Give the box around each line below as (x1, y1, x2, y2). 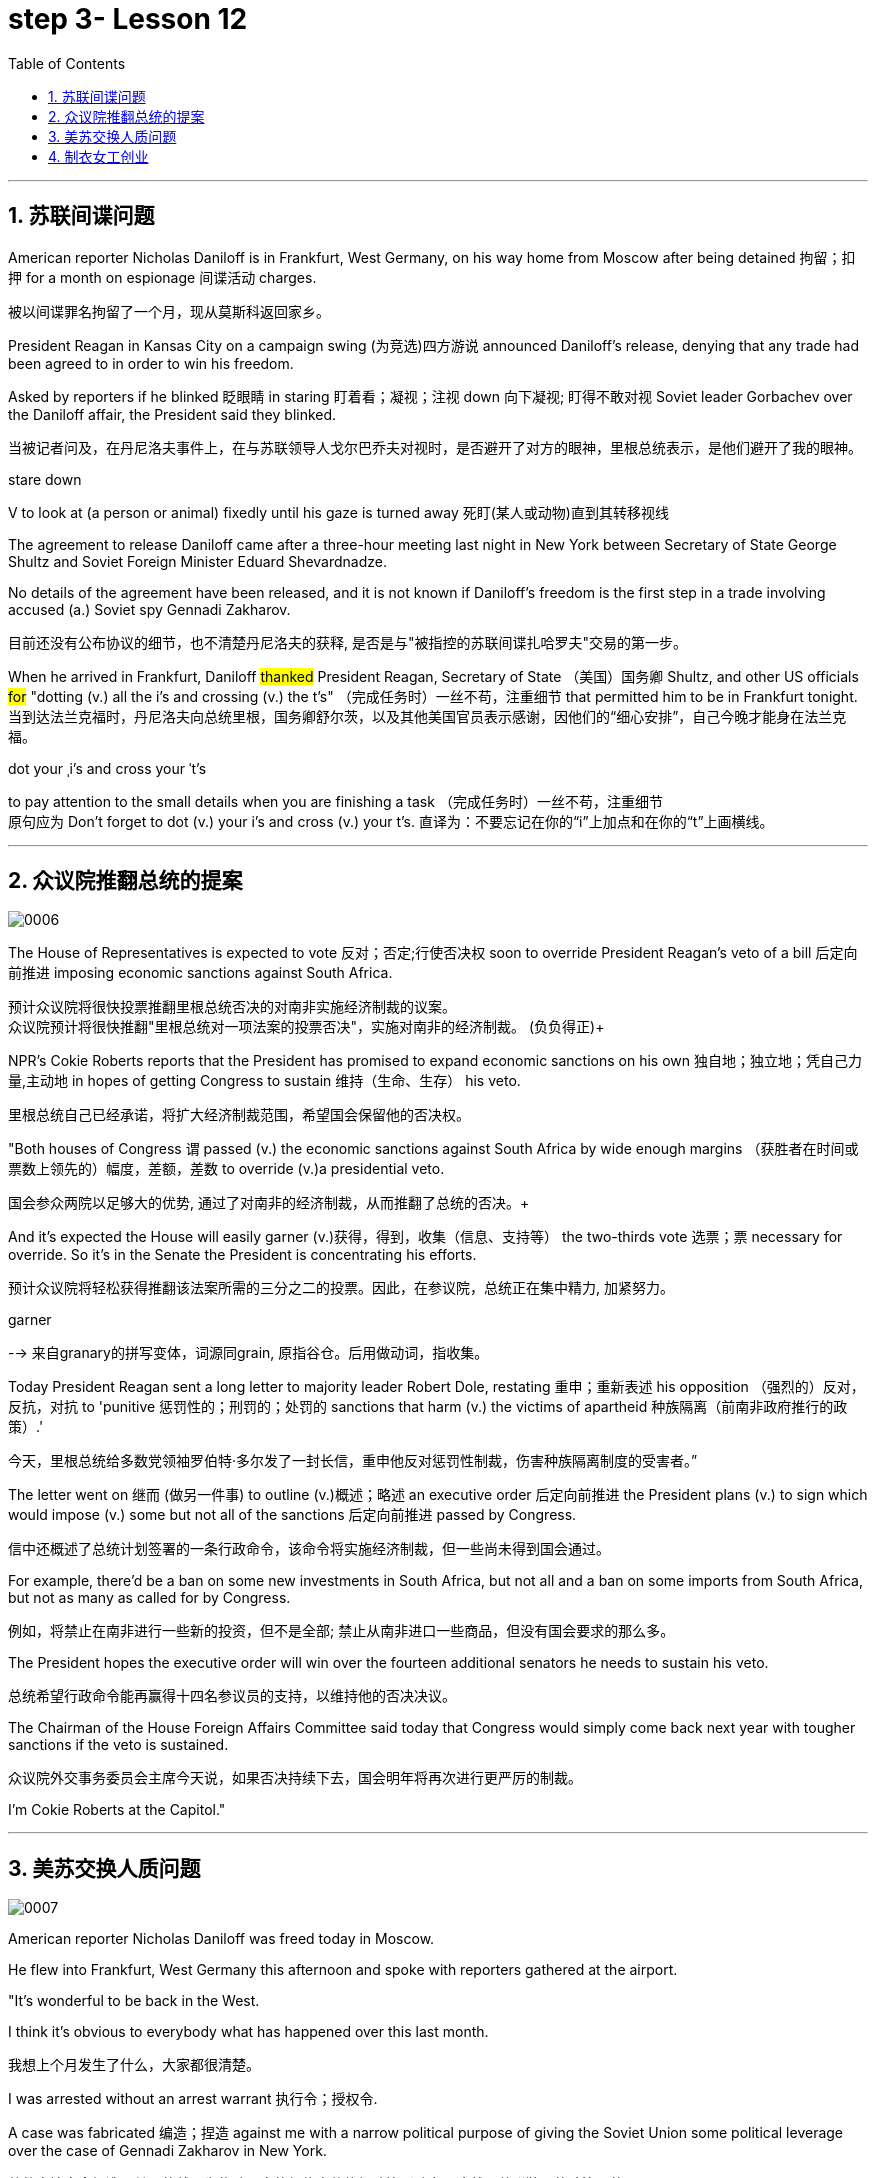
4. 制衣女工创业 (48, 147, 149, 165)
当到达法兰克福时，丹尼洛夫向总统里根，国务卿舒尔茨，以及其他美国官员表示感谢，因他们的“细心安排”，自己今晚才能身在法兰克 (8, 707, 847, 725)
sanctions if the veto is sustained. (8, 1736, 229, 1754)
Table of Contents (8, 54, 126, 72)
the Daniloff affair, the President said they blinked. (8, 405, 337, 423)
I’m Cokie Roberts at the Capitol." (8, 1801, 226, 1819)
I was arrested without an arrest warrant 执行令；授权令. (8, 2090, 378, 2108)
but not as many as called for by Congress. (8, 1589, 291, 1607)
